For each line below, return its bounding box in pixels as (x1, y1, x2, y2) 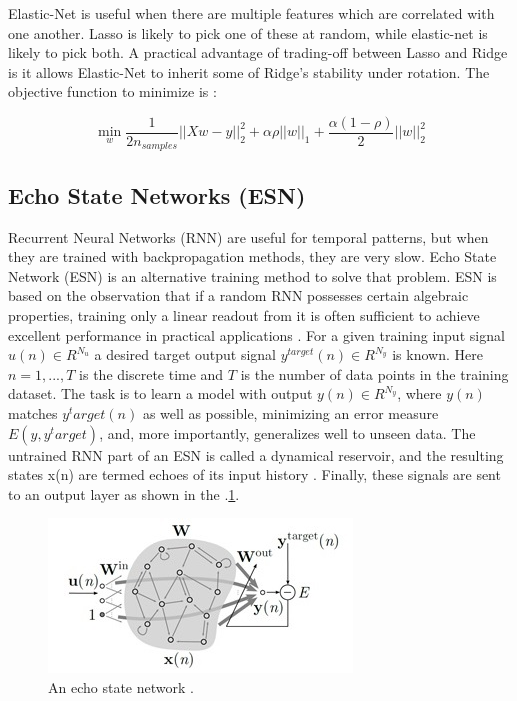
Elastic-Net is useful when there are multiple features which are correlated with (8, 3, 495, 23)
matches (8, 403, 58, 424)
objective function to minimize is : (8, 81, 217, 102)
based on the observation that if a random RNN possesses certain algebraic (8, 285, 469, 306)
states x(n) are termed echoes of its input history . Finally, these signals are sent (8, 464, 501, 485)
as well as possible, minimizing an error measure (142, 403, 439, 424)
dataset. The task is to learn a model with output (8, 383, 313, 404)
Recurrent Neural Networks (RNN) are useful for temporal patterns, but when (8, 226, 489, 247)
